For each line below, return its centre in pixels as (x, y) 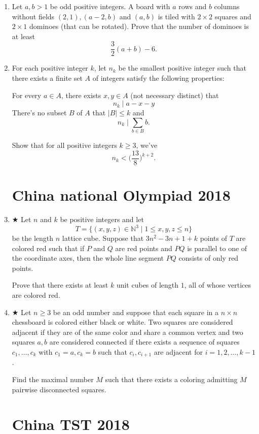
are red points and (144, 248)
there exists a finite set (47, 78)
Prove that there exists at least (60, 285)
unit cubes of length (147, 285)
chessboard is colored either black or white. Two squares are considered (122, 322)
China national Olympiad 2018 (121, 194)
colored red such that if (48, 248)
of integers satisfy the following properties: (158, 78)
